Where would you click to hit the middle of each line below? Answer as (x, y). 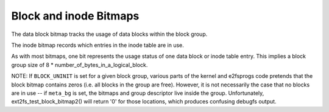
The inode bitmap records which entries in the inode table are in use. (97, 45)
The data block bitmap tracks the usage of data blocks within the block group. (109, 34)
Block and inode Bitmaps (75, 16)
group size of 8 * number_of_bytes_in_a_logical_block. (80, 65)
